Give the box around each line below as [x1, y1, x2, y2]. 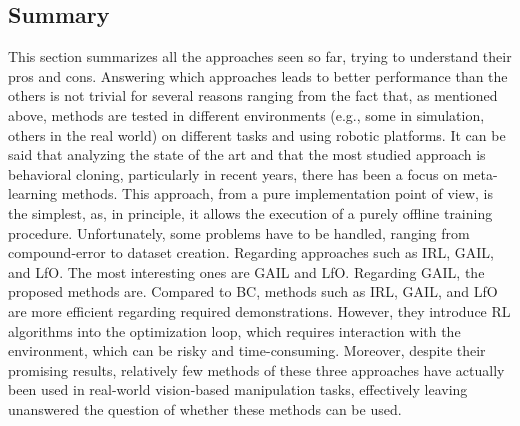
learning [8, 183, 58, 204]
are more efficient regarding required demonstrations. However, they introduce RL [8, 300, 511, 321]
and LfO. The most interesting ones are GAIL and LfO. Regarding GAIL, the [8, 261, 485, 282]
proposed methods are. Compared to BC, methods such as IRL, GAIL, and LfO [8, 281, 498, 302]
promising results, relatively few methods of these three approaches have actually [8, 359, 505, 380]
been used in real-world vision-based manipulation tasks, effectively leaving [8, 379, 468, 400]
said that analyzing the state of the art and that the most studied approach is [8, 144, 486, 165]
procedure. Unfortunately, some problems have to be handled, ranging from [8, 222, 470, 243]
